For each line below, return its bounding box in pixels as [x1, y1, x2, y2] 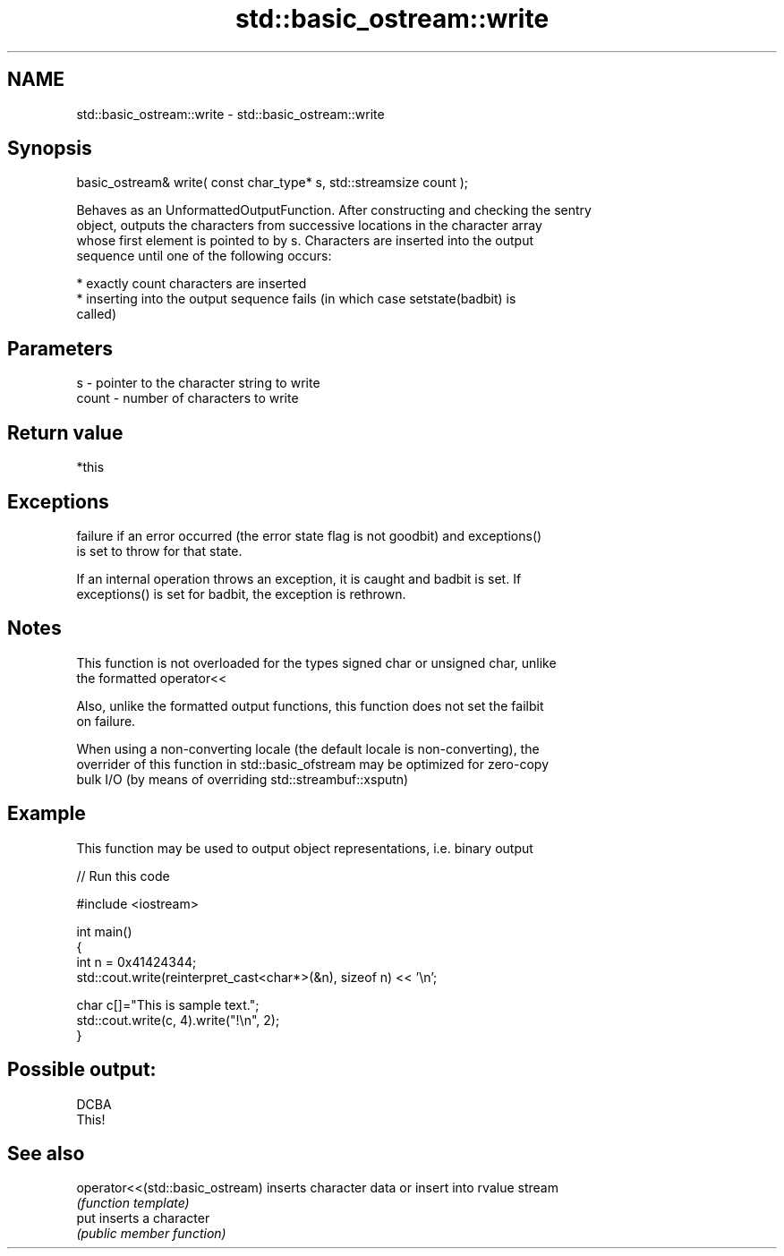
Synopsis [7, 137, 92, 160]
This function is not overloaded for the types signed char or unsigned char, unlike [76, 654, 557, 671]
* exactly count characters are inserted [76, 276, 307, 292]
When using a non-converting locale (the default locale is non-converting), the [76, 740, 540, 756]
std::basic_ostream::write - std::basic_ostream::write [76, 106, 385, 122]
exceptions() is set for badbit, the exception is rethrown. [76, 585, 406, 602]
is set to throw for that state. [76, 543, 243, 559]
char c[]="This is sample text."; [76, 996, 260, 1012]
